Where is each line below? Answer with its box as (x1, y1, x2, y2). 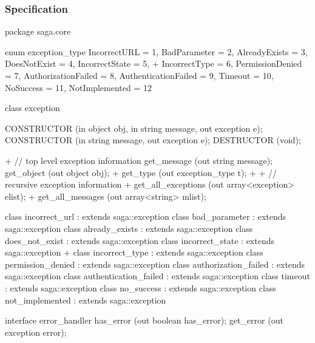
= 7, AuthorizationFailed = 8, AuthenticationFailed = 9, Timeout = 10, (5, 69, 274, 81)
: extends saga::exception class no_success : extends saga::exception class (5, 281, 276, 294)
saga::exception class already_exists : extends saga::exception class (5, 222, 253, 234)
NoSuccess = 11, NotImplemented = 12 (5, 81, 152, 93)
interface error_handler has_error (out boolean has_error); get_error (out (5, 314, 283, 327)
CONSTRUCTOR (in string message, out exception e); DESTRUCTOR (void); (5, 134, 301, 146)
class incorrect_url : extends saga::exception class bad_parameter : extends (5, 210, 286, 223)
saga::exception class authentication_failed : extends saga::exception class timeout (5, 270, 310, 282)
